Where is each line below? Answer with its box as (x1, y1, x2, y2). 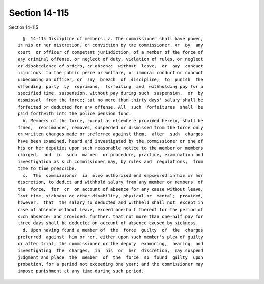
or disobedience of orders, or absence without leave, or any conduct (18, 63, 203, 68)
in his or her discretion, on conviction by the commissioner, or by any (18, 43, 203, 48)
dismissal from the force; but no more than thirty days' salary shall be (18, 97, 203, 103)
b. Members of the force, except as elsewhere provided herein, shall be (22, 118, 203, 123)
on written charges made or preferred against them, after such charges (18, 131, 203, 137)
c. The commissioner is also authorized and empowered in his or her (22, 173, 203, 178)
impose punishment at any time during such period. (18, 268, 144, 274)
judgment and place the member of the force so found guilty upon (18, 255, 203, 260)
